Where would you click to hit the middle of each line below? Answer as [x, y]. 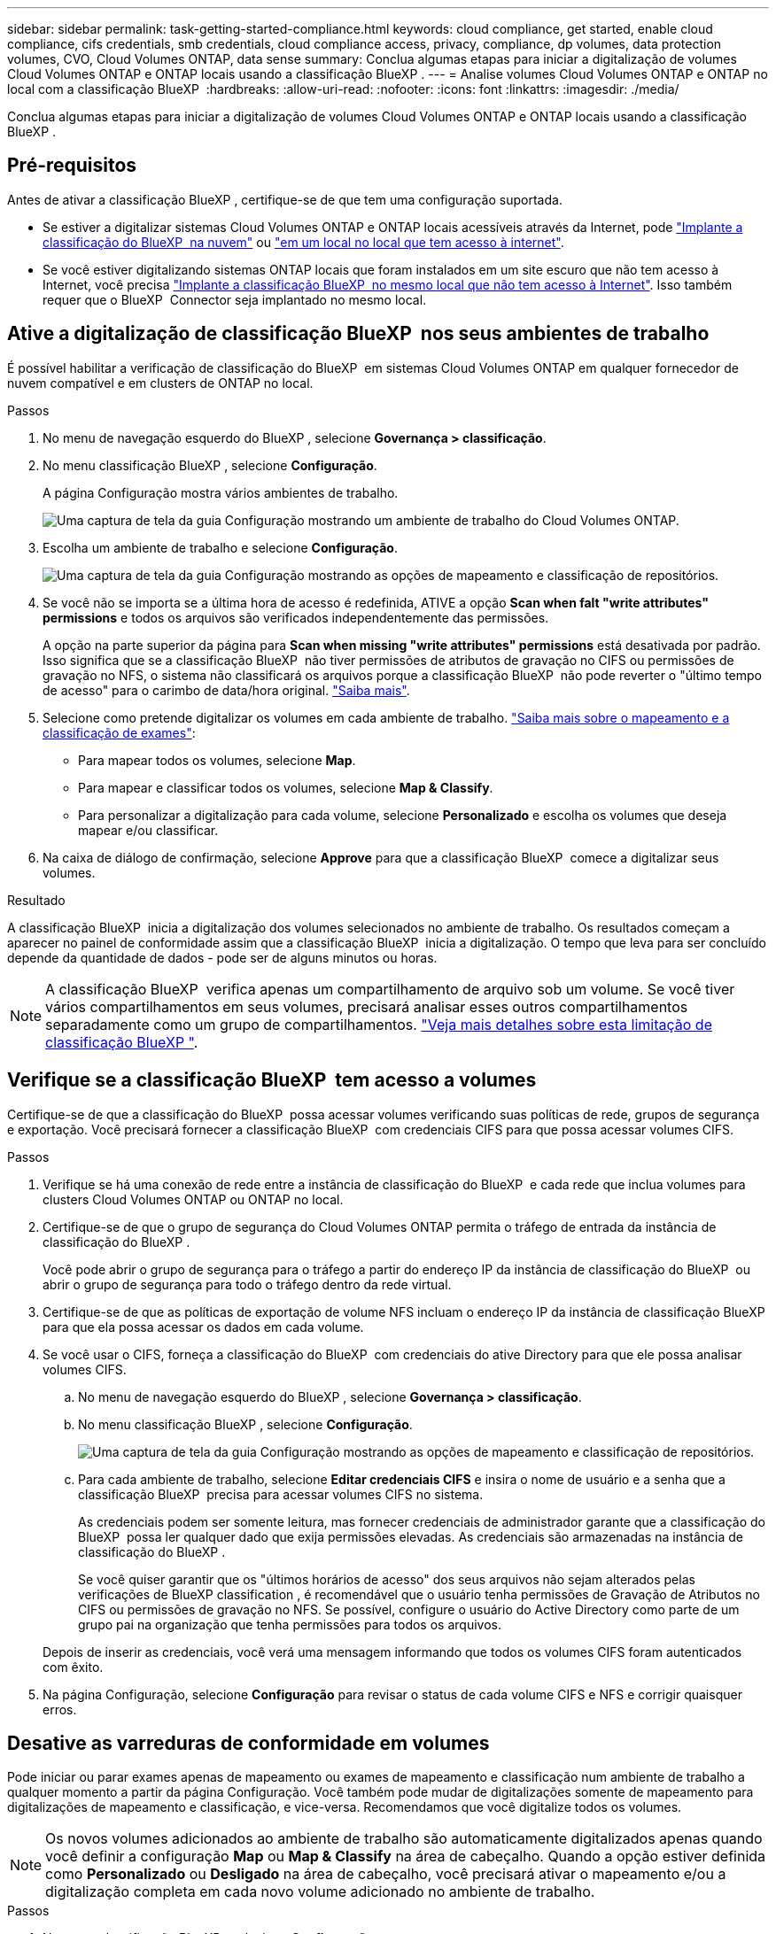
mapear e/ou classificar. [148, 830]
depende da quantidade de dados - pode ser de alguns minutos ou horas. [222, 957]
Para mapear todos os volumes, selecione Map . [217, 760]
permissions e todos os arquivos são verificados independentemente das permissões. [296, 617]
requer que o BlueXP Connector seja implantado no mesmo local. [235, 299]
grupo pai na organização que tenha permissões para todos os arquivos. [290, 1624]
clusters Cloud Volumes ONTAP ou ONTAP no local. [193, 1199]
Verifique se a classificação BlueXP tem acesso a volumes [272, 1080]
